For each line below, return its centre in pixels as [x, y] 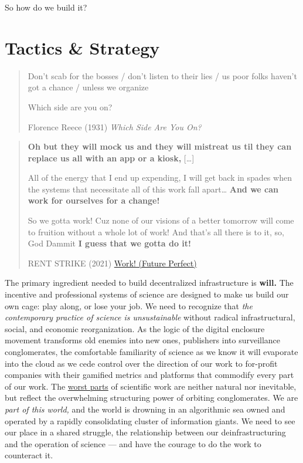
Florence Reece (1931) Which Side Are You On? [115, 126]
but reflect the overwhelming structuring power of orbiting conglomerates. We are [151, 398]
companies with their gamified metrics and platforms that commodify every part [149, 375]
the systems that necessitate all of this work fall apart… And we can [153, 189]
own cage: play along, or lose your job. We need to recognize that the [129, 305]
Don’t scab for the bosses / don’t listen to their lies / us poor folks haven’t [162, 75]
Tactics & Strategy [82, 47]
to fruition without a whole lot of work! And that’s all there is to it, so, [156, 231]
